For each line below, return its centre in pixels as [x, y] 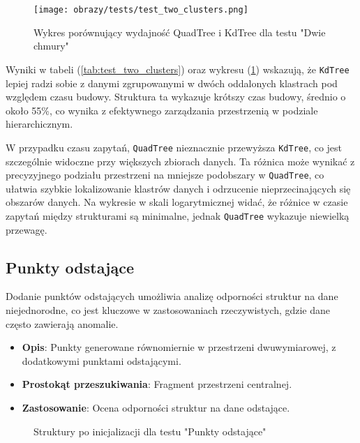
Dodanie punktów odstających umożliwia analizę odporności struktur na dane [172, 296]
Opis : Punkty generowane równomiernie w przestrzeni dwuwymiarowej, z [179, 347]
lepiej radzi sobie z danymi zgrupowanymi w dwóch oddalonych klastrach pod [172, 83]
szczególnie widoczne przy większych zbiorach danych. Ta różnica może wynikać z [180, 161]
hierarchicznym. [39, 124]
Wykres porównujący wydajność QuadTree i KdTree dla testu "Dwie [180, 32]
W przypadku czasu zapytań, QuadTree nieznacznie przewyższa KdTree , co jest [174, 147]
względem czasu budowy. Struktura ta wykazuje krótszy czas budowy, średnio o [176, 97]
